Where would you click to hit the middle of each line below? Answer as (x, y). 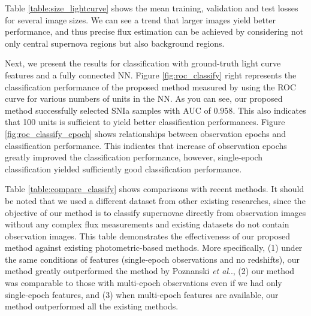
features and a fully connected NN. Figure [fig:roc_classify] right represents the (151, 75)
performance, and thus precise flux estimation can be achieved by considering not (154, 31)
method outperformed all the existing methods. (92, 306)
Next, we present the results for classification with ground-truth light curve (143, 63)
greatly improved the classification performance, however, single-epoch (134, 157)
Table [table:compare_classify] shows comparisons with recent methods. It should (155, 189)
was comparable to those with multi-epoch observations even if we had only (144, 283)
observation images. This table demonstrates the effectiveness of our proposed (147, 236)
